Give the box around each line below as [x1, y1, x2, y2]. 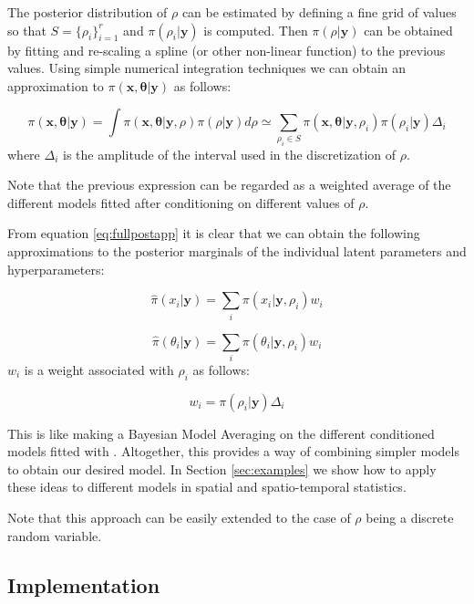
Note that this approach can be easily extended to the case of [7, 508, 351, 527]
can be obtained [364, 20, 453, 39]
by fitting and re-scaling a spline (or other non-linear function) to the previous [7, 40, 446, 59]
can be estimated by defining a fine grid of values [181, 3, 457, 21]
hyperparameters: [7, 259, 105, 278]
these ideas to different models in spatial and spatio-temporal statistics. [7, 477, 407, 496]
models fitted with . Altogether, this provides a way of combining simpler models [7, 442, 459, 461]
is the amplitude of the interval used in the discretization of [62, 144, 397, 163]
